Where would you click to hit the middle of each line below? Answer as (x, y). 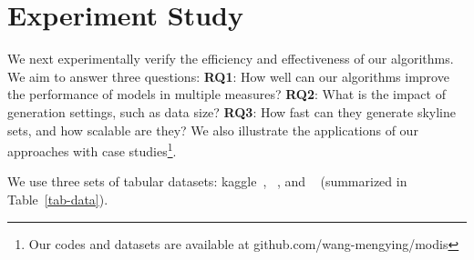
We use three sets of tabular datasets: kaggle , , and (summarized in (207, 181)
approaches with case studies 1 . (92, 150)
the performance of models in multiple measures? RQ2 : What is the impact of (227, 94)
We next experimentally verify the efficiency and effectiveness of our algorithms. (231, 59)
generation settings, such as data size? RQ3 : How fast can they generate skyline (232, 111)
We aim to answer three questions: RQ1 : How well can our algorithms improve (228, 76)
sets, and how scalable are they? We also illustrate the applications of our (213, 130)
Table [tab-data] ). (58, 199)
